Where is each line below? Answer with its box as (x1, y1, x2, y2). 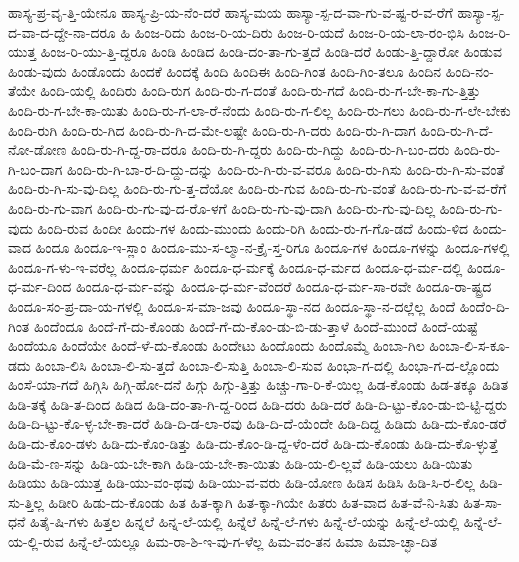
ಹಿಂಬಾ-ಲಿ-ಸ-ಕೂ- (429, 335, 510, 356)
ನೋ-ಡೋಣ (8, 139, 67, 160)
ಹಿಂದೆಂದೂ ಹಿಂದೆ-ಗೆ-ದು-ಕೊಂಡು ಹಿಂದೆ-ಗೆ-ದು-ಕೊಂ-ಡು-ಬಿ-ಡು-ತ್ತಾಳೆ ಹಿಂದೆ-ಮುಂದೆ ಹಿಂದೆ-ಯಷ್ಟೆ (33, 315, 478, 336)
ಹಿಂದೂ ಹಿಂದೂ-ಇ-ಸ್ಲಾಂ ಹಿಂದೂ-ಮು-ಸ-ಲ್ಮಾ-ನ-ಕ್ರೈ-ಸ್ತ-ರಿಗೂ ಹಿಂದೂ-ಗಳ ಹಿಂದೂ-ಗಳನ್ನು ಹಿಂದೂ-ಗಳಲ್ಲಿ (35, 237, 510, 258)
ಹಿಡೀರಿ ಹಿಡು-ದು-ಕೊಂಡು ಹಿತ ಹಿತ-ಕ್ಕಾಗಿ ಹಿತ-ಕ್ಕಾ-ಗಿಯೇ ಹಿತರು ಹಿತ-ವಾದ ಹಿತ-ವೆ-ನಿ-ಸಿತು (48, 491, 459, 512)
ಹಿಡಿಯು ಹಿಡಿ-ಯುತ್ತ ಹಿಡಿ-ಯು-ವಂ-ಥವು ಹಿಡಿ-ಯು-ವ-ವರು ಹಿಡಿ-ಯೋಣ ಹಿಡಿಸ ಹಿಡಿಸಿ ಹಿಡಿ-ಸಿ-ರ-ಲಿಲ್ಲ (8, 472, 475, 493)
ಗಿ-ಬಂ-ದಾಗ (8, 158, 63, 179)
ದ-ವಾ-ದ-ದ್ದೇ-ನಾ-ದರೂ (8, 21, 116, 42)
